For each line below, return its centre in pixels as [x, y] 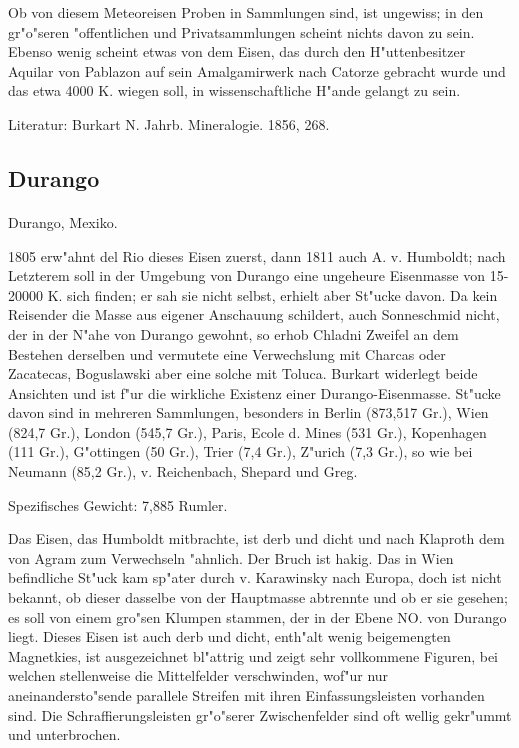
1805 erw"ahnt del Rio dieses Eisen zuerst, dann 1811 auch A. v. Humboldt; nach [257, 255]
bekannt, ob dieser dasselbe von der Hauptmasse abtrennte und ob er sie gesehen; [258, 597]
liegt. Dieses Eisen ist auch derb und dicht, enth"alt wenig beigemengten [229, 636]
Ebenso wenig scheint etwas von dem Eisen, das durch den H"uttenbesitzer [237, 51]
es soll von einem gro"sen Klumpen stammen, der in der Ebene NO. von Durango [257, 616]
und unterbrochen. [64, 734]
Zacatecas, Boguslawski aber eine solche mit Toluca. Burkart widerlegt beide [243, 373]
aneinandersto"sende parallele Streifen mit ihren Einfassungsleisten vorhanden [246, 695]
